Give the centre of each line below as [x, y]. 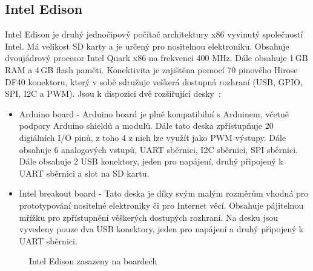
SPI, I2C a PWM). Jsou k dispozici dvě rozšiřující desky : [113, 93]
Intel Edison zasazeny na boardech [93, 261]
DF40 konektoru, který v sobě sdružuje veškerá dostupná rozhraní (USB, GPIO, [154, 81]
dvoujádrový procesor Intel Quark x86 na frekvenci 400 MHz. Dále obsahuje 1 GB [156, 58]
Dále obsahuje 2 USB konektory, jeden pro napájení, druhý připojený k [151, 161]
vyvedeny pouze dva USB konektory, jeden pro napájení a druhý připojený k [161, 229]
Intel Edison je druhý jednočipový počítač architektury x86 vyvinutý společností [154, 34]
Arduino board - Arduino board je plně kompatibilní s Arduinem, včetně [154, 113]
